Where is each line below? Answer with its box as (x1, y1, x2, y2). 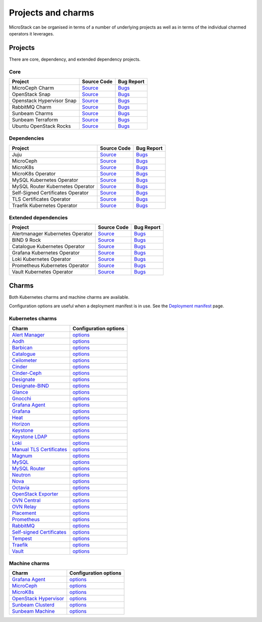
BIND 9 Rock (12, 237, 41, 243)
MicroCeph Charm (12, 84, 54, 91)
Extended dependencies (9, 214, 68, 221)
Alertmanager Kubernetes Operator (12, 230, 93, 237)
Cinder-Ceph (12, 369, 42, 376)
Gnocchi (12, 395, 32, 402)
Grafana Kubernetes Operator (12, 250, 80, 256)
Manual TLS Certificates (12, 446, 67, 453)
